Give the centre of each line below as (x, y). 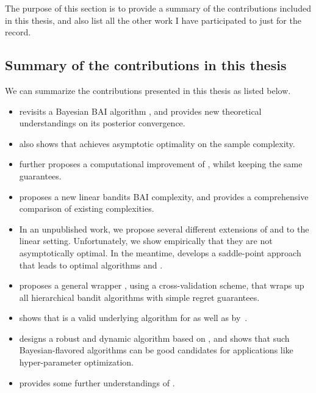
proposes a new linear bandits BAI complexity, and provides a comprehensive (164, 196)
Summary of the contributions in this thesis (146, 65)
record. (18, 32)
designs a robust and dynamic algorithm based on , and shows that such (154, 338)
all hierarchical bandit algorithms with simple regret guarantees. (139, 297)
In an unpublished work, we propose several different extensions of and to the (164, 229)
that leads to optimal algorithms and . (91, 265)
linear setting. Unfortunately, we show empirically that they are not (146, 241)
